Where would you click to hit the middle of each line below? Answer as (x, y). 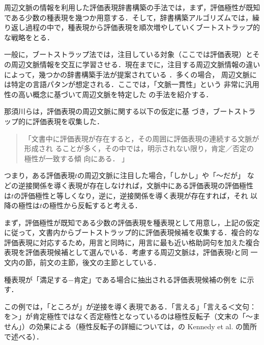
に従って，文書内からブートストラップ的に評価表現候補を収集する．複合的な (132, 232)
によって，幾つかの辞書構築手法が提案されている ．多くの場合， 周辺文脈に (130, 74)
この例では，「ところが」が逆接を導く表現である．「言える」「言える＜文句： (130, 306)
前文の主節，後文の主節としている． (100, 262)
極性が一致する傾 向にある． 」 (77, 158)
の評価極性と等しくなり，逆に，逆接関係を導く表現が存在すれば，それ (131, 195)
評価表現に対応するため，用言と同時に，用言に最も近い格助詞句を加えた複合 (132, 242)
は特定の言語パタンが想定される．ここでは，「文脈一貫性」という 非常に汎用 (132, 84)
